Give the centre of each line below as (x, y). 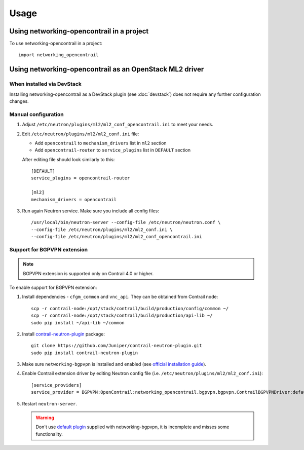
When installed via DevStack (46, 84)
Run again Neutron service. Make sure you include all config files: (90, 211)
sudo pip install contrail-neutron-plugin (85, 353)
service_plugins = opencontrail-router (81, 178)
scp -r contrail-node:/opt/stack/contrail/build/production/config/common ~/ (130, 308)
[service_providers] (56, 385)
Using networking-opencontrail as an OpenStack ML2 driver (107, 69)
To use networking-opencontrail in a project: (56, 44)
